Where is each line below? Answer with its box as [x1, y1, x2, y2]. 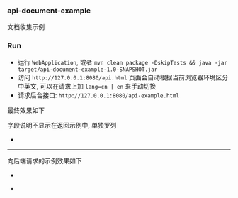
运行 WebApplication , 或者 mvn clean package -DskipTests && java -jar [17, 57, 228, 66]
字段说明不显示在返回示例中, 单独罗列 [7, 121, 117, 129]
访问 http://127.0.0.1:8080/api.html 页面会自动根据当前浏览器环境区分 [17, 73, 229, 82]
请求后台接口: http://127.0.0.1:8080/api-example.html [17, 91, 179, 99]
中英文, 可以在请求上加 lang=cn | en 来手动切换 [17, 82, 157, 90]
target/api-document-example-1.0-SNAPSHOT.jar [17, 66, 158, 73]
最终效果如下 [7, 106, 45, 114]
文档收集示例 [7, 23, 45, 31]
